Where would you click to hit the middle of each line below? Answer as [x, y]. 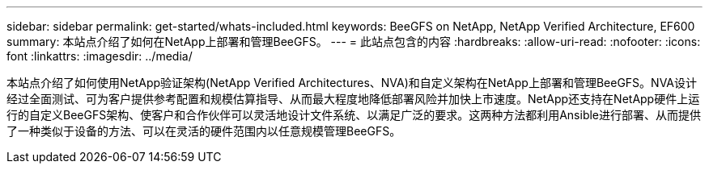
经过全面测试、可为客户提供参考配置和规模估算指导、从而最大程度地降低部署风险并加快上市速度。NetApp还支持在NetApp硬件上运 [353, 99]
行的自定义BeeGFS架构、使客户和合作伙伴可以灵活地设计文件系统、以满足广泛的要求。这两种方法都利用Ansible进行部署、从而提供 [354, 115]
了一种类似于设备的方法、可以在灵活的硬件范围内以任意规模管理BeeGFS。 [204, 131]
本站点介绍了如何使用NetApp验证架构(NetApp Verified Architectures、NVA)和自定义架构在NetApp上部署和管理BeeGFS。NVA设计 [352, 83]
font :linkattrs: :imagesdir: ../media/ [100, 56]
